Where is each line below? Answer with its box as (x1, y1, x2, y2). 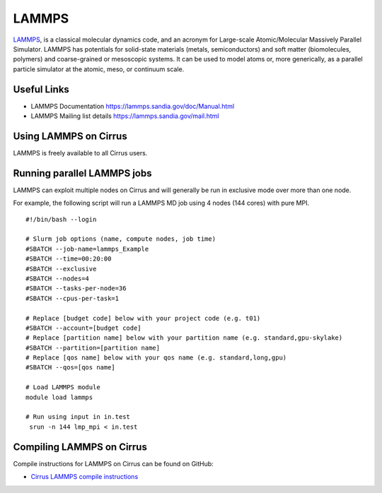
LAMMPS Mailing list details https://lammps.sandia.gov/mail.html (30, 112, 219, 120)
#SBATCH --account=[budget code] (25, 323, 141, 332)
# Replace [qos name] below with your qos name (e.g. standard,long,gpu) (25, 354, 287, 362)
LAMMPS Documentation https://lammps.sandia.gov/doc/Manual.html (30, 102, 235, 110)
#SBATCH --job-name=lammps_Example (25, 244, 149, 253)
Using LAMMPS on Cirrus (13, 130, 127, 142)
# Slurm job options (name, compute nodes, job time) (25, 235, 216, 243)
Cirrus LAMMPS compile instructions (30, 473, 139, 481)
